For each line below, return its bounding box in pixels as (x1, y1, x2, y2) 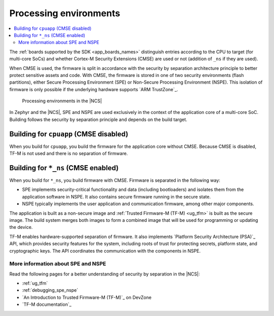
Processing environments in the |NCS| (22, 98, 102, 104)
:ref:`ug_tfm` (22, 280, 48, 286)
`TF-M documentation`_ (22, 301, 72, 307)
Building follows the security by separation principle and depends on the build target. (9, 116, 188, 123)
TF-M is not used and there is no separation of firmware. (9, 150, 128, 156)
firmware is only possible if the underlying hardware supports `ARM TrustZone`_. (9, 86, 179, 92)
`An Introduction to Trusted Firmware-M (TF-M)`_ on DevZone (22, 294, 152, 300)
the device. (9, 224, 33, 230)
